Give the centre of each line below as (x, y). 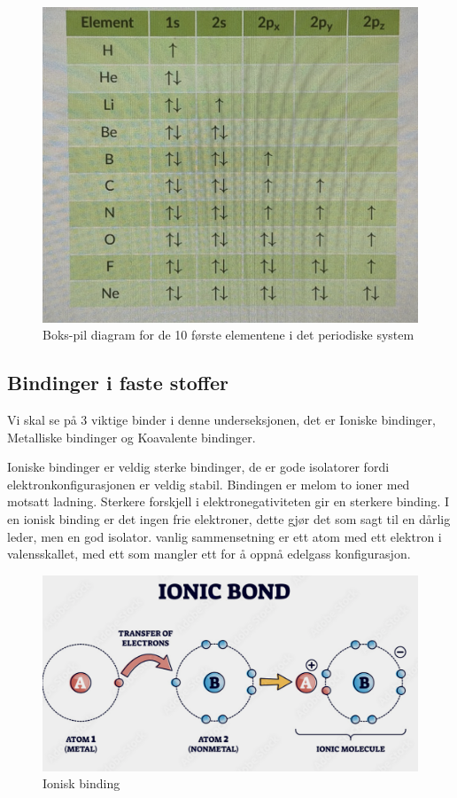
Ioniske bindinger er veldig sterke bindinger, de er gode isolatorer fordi (198, 467)
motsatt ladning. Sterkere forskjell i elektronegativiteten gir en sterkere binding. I (228, 501)
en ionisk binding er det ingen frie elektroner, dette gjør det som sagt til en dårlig (229, 519)
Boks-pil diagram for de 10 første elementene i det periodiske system (228, 335)
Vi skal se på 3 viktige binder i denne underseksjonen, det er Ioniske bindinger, (221, 420)
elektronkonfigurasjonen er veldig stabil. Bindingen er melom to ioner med (209, 484)
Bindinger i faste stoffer (118, 383)
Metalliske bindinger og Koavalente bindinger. (132, 437)
